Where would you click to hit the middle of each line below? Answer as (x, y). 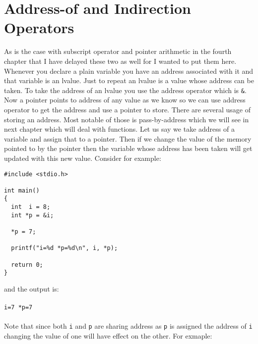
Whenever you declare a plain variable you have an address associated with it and (129, 71)
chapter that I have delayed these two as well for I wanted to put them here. (120, 61)
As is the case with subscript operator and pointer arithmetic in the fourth (118, 51)
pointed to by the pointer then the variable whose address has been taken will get (128, 148)
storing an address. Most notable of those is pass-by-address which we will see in (127, 119)
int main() (22, 190)
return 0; (27, 265)
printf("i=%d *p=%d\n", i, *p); (64, 248)
